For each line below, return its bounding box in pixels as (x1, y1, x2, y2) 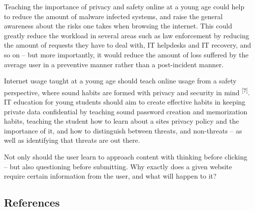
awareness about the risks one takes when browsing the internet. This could (4, 21, 232, 31)
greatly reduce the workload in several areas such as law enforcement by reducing (4, 30, 249, 40)
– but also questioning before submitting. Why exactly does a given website (4, 161, 232, 171)
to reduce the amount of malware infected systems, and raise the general (4, 11, 223, 21)
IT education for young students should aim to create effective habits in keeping (4, 97, 246, 106)
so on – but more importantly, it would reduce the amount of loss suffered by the (4, 49, 249, 59)
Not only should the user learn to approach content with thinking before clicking (4, 151, 248, 161)
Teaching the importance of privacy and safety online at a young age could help (4, 1, 245, 11)
